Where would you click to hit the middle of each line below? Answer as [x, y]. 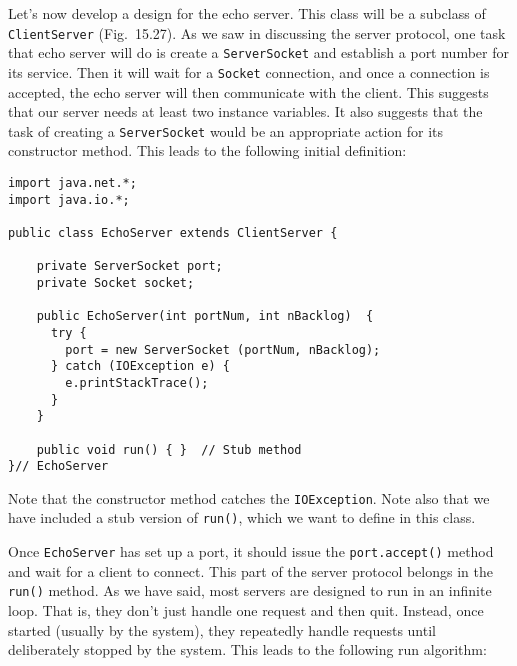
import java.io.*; [69, 199]
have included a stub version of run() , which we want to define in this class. [242, 517]
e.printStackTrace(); [137, 382]
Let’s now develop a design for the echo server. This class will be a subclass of [247, 13]
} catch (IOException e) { [140, 366]
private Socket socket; [115, 282]
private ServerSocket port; [129, 266]
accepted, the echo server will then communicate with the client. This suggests [248, 91]
